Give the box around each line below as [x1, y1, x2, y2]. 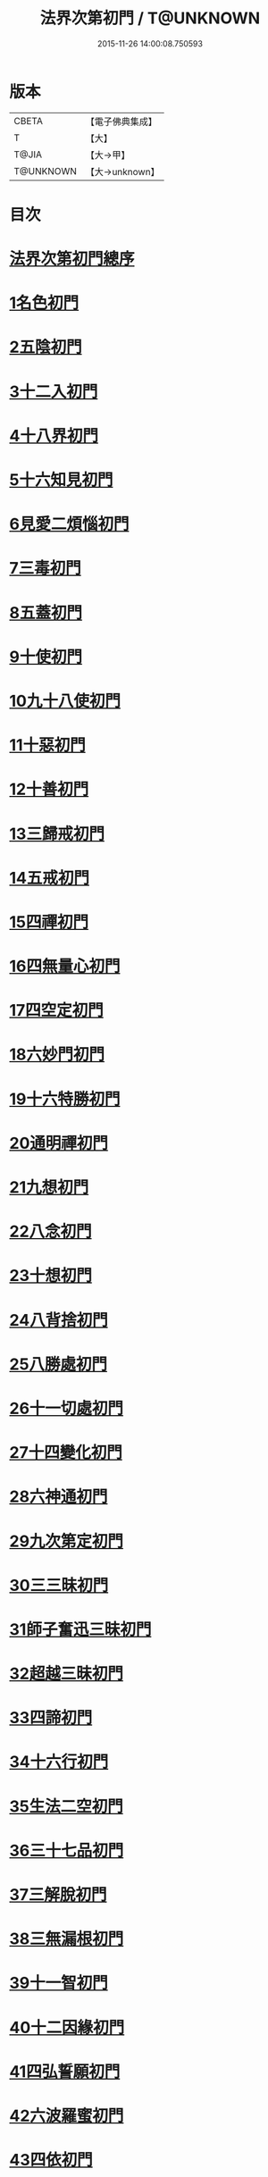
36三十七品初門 [9, 1840, 124, 1861]
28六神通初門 [9, 1486, 108, 1507]
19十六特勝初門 [9, 1089, 121, 1109]
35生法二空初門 [9, 1796, 123, 1816]
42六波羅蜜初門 [9, 2106, 124, 2126]
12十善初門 [9, 779, 89, 800]
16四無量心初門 [9, 957, 121, 976]
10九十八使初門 [9, 691, 121, 711]
